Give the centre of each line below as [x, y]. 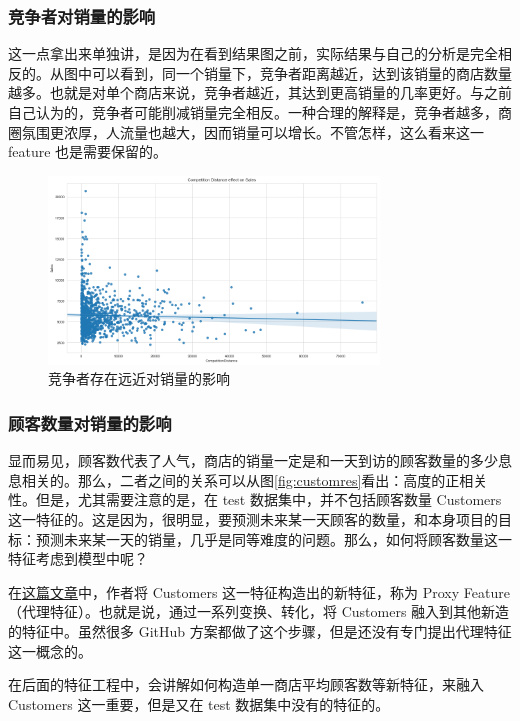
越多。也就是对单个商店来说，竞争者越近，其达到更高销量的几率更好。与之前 [260, 92]
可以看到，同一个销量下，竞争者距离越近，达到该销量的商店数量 [301, 72]
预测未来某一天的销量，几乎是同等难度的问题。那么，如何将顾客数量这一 [273, 538]
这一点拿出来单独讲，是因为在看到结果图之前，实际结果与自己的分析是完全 [253, 53]
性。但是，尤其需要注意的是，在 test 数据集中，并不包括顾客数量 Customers [255, 499]
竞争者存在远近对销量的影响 [139, 378]
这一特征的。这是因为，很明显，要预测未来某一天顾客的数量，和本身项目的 [253, 518]
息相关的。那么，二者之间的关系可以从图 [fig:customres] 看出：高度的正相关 [248, 479]
